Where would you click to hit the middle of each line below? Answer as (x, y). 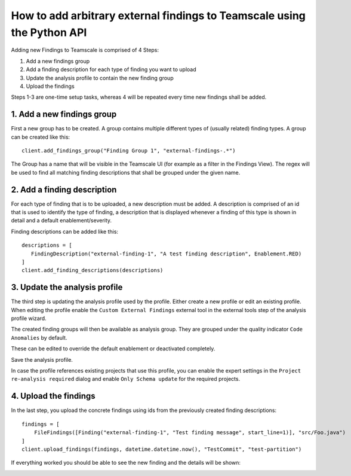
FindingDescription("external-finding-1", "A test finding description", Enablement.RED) (166, 254)
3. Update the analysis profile (67, 287)
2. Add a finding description (64, 189)
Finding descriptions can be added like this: (65, 231)
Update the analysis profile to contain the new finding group (100, 78)
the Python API (49, 32)
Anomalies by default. (39, 337)
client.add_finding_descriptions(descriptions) (93, 270)
